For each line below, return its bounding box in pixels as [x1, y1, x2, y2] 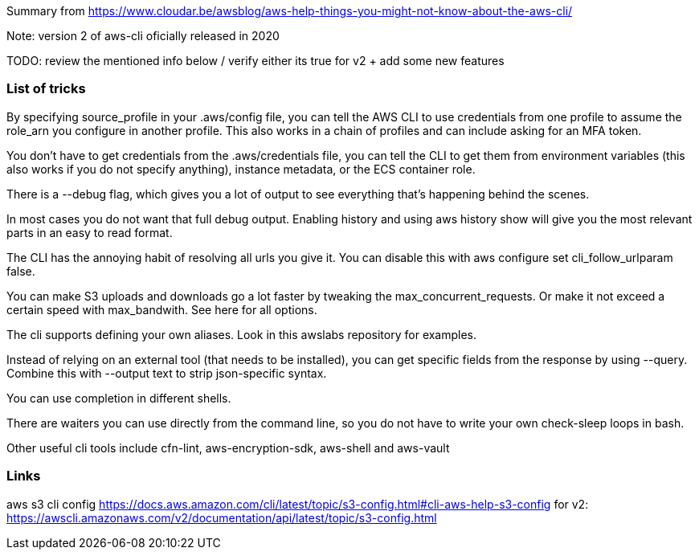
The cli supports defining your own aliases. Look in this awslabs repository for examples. [6, 327, 477, 341]
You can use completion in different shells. [6, 390, 231, 405]
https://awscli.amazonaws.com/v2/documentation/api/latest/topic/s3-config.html [6, 510, 437, 525]
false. [6, 264, 35, 278]
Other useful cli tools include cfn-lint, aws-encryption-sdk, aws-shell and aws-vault [6, 440, 450, 455]
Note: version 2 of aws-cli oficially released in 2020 [6, 29, 280, 43]
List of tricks [6, 80, 86, 97]
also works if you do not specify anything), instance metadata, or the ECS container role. [6, 161, 476, 176]
